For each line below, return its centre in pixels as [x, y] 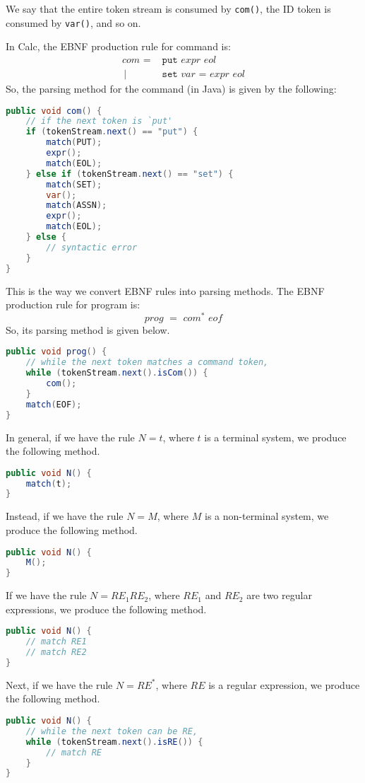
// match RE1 [56, 642]
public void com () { [54, 111]
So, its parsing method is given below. [88, 329]
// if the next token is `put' [99, 121]
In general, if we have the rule [70, 437]
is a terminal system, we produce [275, 437]
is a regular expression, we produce [284, 684]
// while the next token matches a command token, [147, 362]
